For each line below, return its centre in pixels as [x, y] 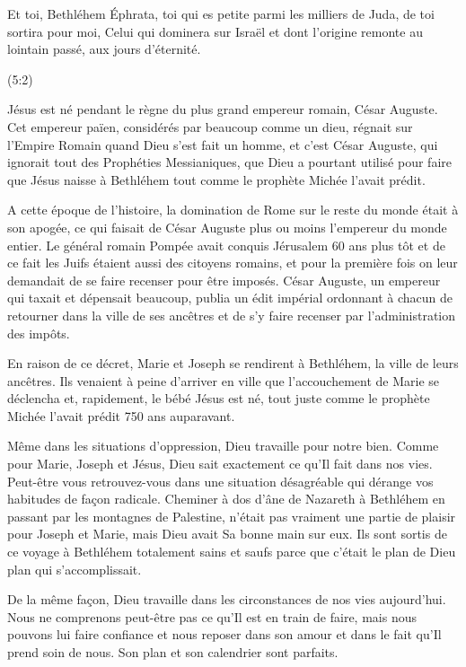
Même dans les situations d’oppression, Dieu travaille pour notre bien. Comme [223, 446]
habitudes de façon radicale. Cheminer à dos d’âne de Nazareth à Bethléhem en [226, 499]
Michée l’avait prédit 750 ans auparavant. [121, 415]
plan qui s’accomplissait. [75, 569]
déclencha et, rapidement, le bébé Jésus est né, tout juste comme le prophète [219, 398]
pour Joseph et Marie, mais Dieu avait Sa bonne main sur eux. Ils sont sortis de [227, 534]
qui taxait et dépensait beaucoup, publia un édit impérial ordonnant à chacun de [230, 298]
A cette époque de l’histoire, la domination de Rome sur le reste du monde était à [233, 210]
